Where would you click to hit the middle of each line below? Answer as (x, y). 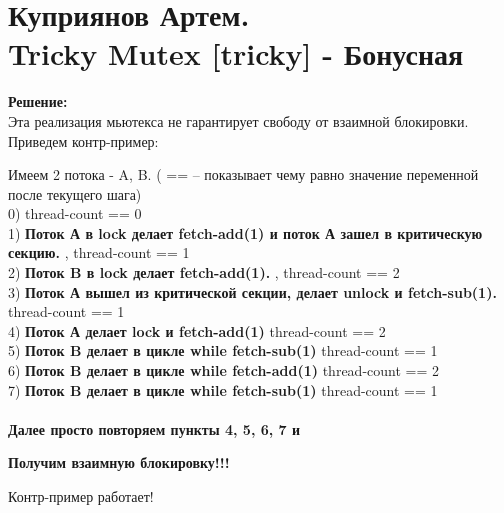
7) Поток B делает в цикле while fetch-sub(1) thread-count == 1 (223, 389)
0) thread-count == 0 (75, 213)
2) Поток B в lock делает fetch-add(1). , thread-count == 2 (204, 272)
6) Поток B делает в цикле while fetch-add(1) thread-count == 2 (224, 370)
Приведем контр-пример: (83, 140)
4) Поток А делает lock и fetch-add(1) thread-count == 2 (197, 330)
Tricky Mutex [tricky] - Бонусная (236, 53)
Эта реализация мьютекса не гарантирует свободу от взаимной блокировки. (238, 120)
